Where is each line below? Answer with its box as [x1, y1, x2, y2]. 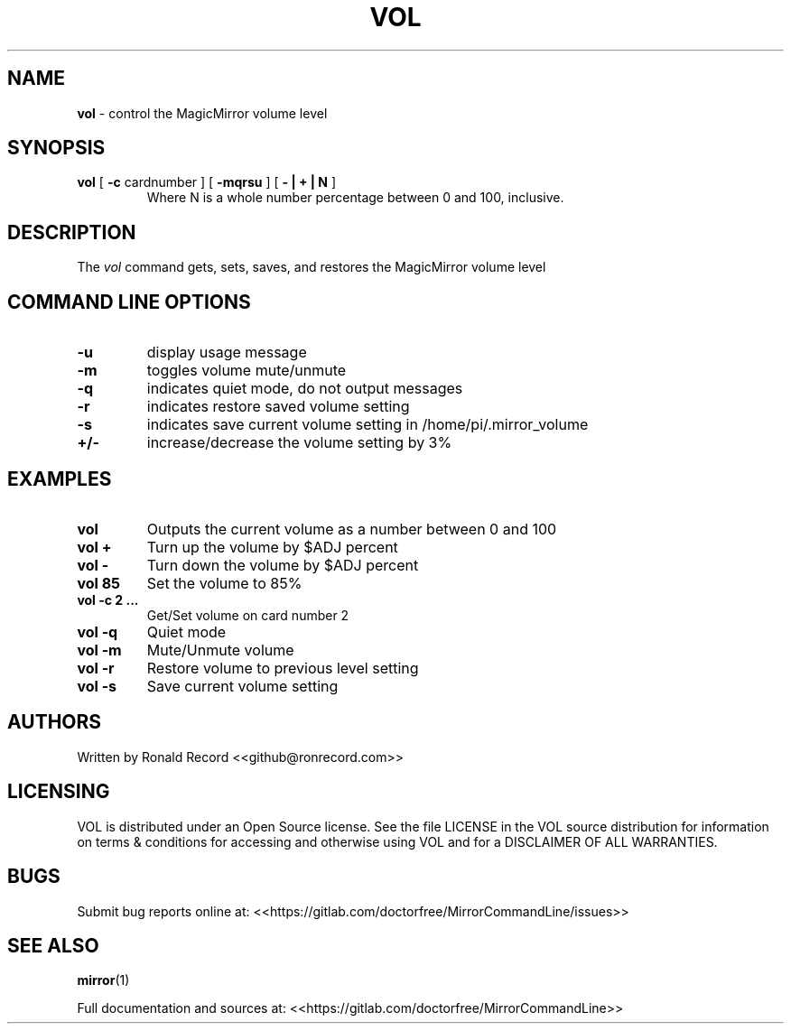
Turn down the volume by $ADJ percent [146, 555, 419, 574]
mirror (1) [77, 972, 130, 989]
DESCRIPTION [7, 220, 136, 244]
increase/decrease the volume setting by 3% [146, 433, 452, 452]
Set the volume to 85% [146, 573, 302, 592]
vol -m [77, 640, 122, 659]
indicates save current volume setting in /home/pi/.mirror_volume [146, 415, 589, 434]
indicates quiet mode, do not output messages [146, 379, 463, 398]
